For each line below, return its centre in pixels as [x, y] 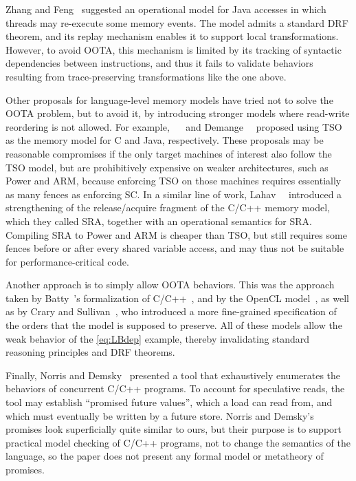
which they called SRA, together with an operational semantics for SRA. [159, 221]
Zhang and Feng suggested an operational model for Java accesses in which [166, 9]
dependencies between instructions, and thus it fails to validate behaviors [159, 63]
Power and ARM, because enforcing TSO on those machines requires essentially [174, 181]
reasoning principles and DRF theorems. [90, 352]
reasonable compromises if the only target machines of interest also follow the [169, 153]
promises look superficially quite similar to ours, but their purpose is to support [174, 429]
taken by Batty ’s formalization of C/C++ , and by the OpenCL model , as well [177, 298]
